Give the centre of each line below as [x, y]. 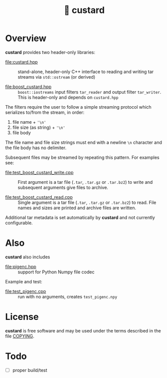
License [22, 317]
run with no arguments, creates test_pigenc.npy [67, 296]
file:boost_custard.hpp [28, 87]
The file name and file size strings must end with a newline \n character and [83, 142]
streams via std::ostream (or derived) [57, 77]
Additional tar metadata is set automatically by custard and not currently [80, 217]
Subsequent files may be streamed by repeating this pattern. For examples [82, 157]
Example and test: [24, 281]
